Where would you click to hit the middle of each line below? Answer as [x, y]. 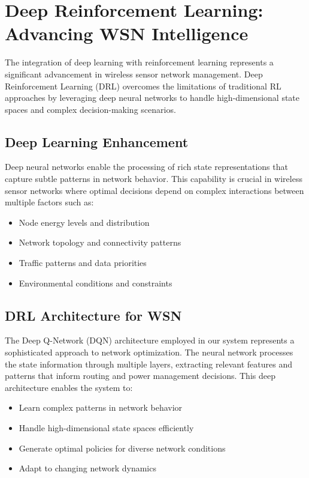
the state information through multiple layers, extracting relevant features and [149, 364]
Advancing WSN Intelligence [127, 33]
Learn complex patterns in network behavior [101, 407]
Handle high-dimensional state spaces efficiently [106, 428]
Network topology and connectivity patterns [100, 242]
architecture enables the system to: [69, 387]
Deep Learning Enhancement [97, 141]
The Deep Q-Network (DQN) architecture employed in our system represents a [150, 340]
